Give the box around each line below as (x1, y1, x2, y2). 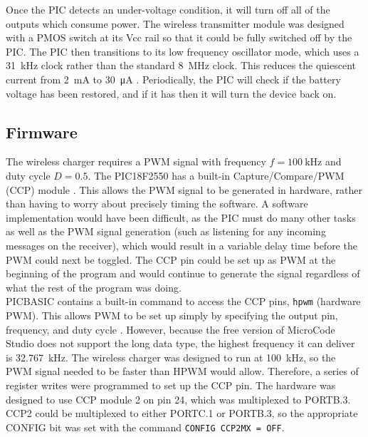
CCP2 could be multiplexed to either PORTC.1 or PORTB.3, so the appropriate (6, 406, 358, 421)
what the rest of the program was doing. (6, 279, 182, 294)
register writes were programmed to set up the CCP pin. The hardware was (6, 377, 336, 392)
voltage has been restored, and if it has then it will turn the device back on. (6, 86, 337, 101)
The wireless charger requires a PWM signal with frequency (6, 154, 266, 169)
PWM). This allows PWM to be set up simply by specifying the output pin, (6, 307, 338, 322)
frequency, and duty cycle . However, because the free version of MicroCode (6, 322, 335, 336)
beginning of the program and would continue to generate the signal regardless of (6, 266, 360, 281)
